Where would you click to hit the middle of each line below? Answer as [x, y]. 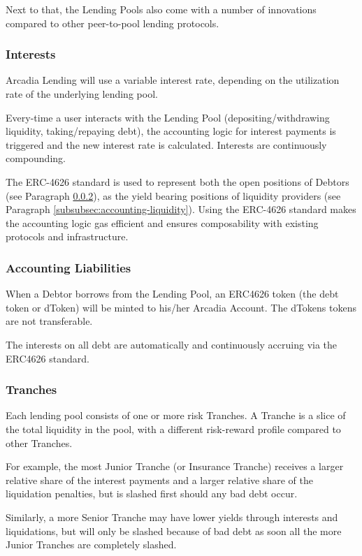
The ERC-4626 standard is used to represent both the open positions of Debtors [178, 181]
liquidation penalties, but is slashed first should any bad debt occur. [152, 493]
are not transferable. [49, 321]
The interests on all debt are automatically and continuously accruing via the [172, 344]
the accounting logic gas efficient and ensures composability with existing [162, 222]
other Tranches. [39, 442]
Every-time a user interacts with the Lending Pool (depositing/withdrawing [168, 117]
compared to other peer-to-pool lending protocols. [113, 23]
